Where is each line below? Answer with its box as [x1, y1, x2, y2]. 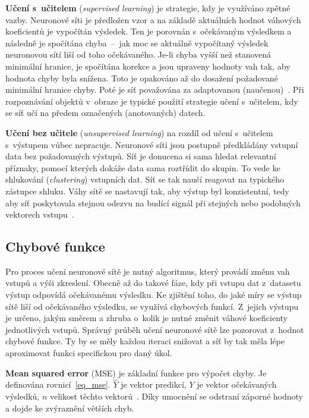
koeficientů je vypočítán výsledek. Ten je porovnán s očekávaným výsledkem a [5, 25, 292, 37]
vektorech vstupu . [5, 208, 74, 221]
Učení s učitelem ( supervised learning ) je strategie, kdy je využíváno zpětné [5, 2, 291, 14]
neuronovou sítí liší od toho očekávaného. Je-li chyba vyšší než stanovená [5, 48, 272, 61]
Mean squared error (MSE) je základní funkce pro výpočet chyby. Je [5, 366, 267, 379]
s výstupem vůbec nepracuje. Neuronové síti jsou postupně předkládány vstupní [5, 138, 298, 150]
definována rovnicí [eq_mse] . [5, 378, 111, 391]
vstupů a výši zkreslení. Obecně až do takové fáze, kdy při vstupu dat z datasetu [5, 276, 301, 289]
